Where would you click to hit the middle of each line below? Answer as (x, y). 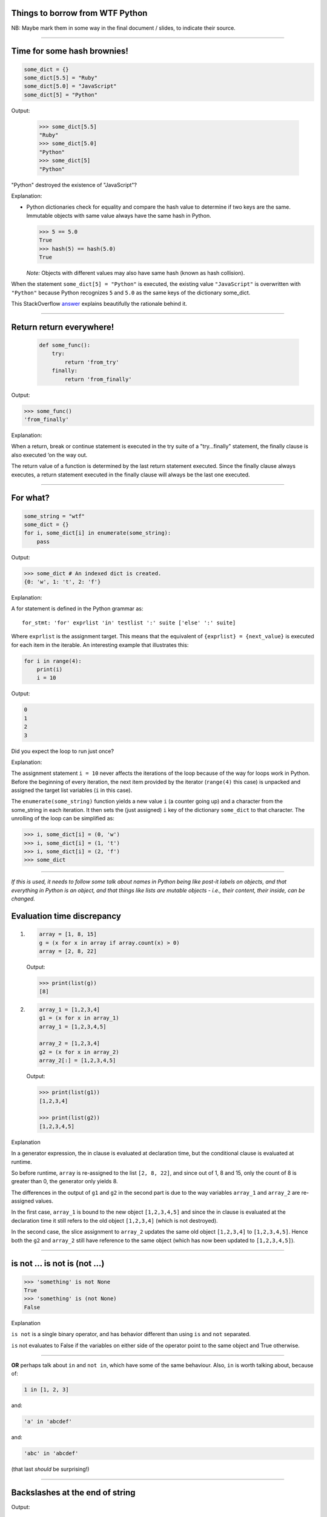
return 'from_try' (92, 362)
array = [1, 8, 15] (68, 934)
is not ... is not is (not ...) (58, 1264)
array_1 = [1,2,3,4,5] (73, 1026)
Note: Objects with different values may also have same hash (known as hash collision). (136, 272)
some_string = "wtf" (54, 516)
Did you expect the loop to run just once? (63, 751)
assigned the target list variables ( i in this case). (72, 790)
